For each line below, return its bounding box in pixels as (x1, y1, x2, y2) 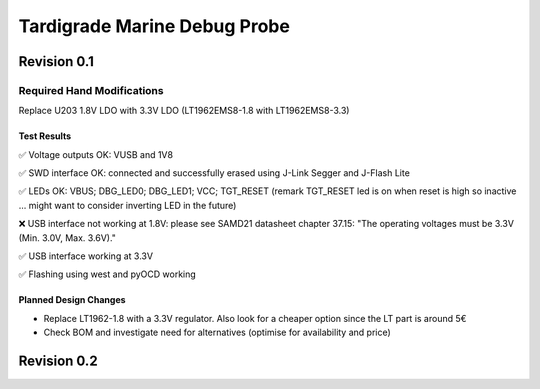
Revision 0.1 (18, 53, 95, 70)
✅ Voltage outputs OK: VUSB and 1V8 (18, 148, 174, 160)
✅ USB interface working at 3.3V (18, 250, 154, 262)
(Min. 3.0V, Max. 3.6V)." (18, 231, 117, 244)
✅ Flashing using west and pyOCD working (18, 268, 197, 280)
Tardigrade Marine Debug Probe (18, 15, 290, 37)
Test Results (18, 130, 72, 142)
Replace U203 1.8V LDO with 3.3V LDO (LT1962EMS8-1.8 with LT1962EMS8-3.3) (18, 105, 350, 117)
